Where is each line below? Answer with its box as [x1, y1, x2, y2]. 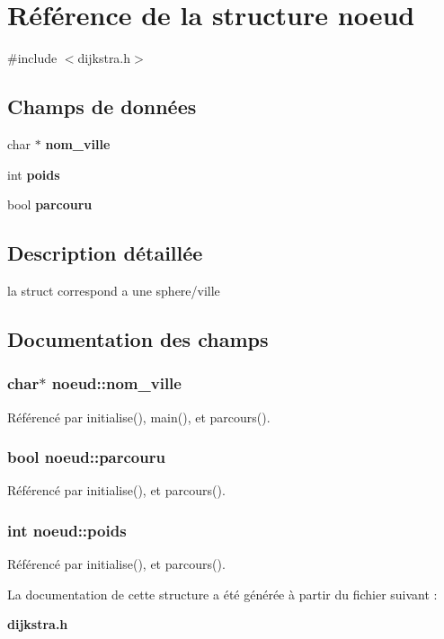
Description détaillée [7, 239, 203, 267]
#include [7, 49, 58, 67]
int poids [7, 164, 60, 183]
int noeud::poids [7, 519, 127, 541]
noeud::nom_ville [51, 372, 182, 395]
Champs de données [7, 93, 197, 120]
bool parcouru [7, 195, 93, 214]
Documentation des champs [7, 324, 269, 352]
